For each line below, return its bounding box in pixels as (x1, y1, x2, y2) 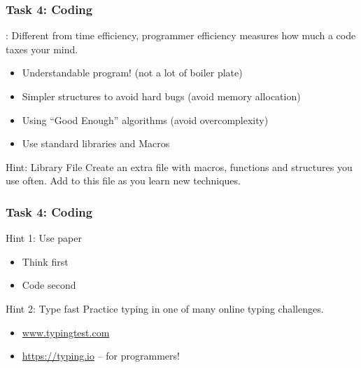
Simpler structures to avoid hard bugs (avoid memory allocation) (22, 89, 301, 103)
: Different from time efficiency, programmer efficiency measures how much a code (6, 28, 356, 43)
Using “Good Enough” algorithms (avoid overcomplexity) (22, 112, 269, 127)
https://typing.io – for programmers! (22, 348, 180, 363)
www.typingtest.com (22, 325, 110, 339)
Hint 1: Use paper (6, 231, 83, 245)
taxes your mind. (6, 41, 78, 56)
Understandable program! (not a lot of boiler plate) (22, 65, 243, 80)
